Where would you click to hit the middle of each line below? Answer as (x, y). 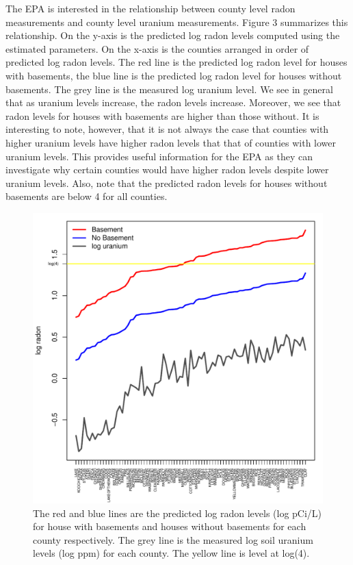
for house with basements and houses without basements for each (170, 526)
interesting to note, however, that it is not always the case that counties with (167, 129)
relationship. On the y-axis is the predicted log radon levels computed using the (173, 35)
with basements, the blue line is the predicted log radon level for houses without (174, 75)
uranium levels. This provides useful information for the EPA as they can (159, 156)
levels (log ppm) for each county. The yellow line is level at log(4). (171, 553)
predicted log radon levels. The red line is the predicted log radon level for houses (176, 62)
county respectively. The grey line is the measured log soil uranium (173, 539)
